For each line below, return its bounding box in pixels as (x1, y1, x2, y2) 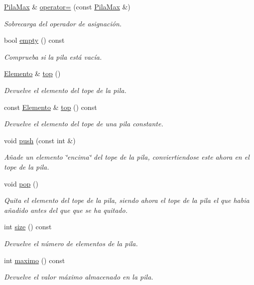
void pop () (4, 178, 38, 189)
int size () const (4, 221, 52, 232)
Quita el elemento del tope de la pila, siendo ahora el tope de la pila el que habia (4, 195, 250, 205)
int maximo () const (4, 255, 65, 265)
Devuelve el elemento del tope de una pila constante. (4, 118, 163, 129)
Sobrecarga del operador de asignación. (4, 18, 122, 28)
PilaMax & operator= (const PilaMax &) (4, 1, 130, 11)
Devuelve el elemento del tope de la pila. (4, 85, 127, 95)
